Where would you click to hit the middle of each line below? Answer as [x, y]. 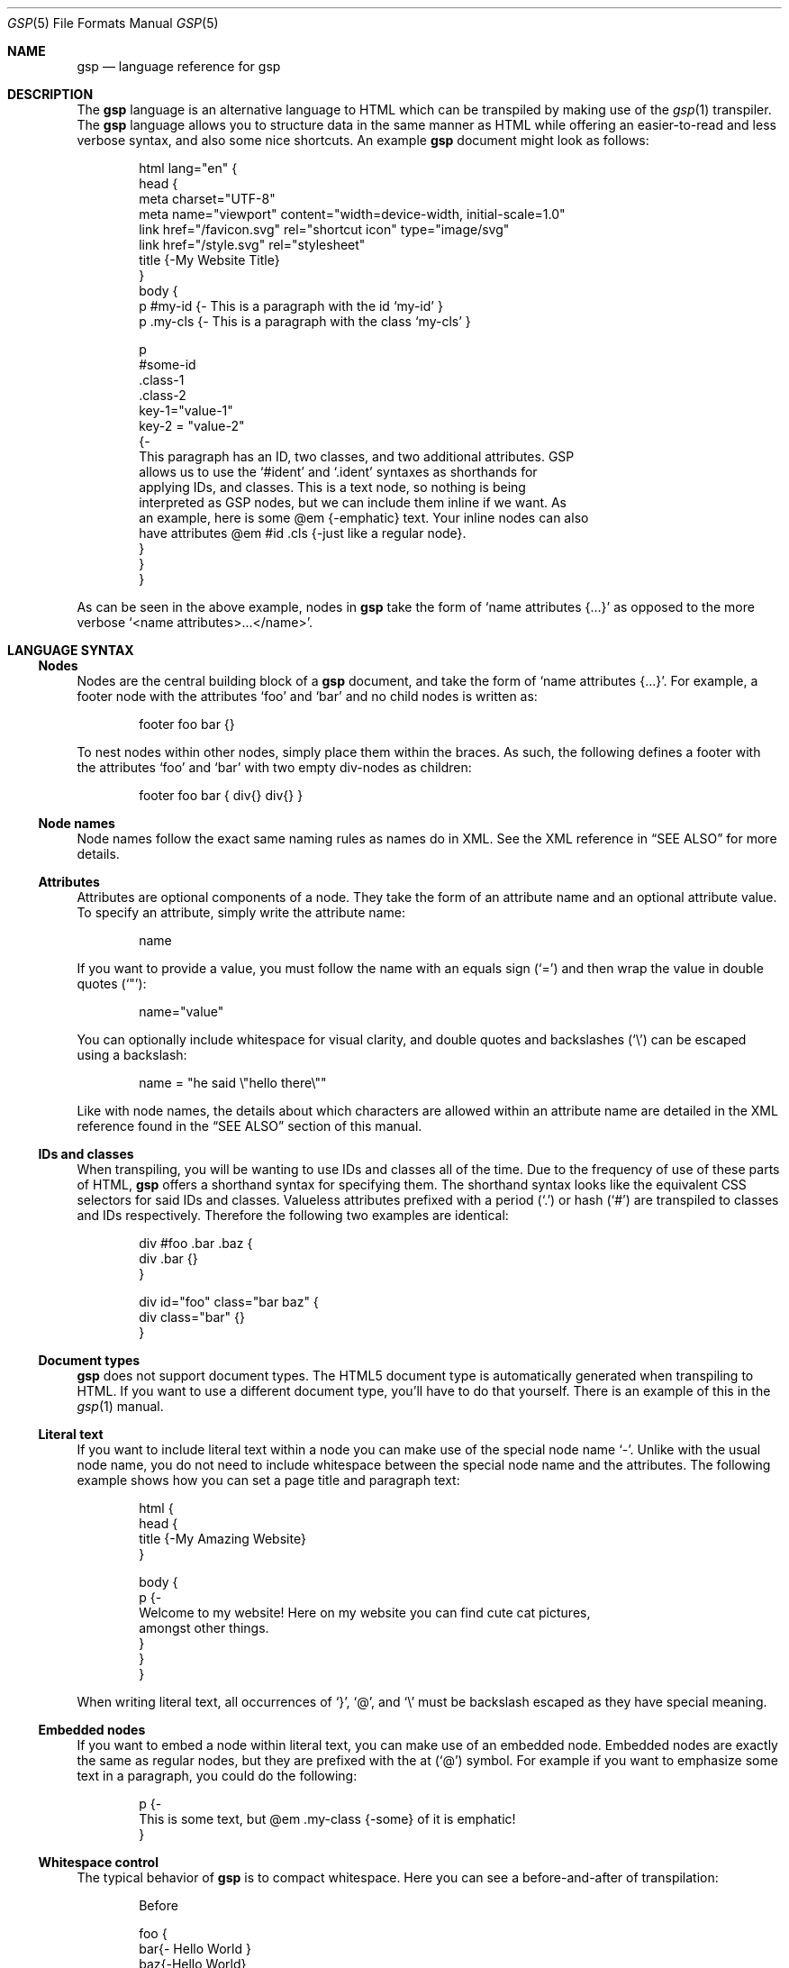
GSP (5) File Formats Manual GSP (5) [113, 23]
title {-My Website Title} [209, 260]
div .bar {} [168, 1258]
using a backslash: [132, 1055]
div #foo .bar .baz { [196, 1243]
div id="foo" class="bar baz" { [229, 1302]
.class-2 [163, 395]
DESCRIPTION [50, 94]
